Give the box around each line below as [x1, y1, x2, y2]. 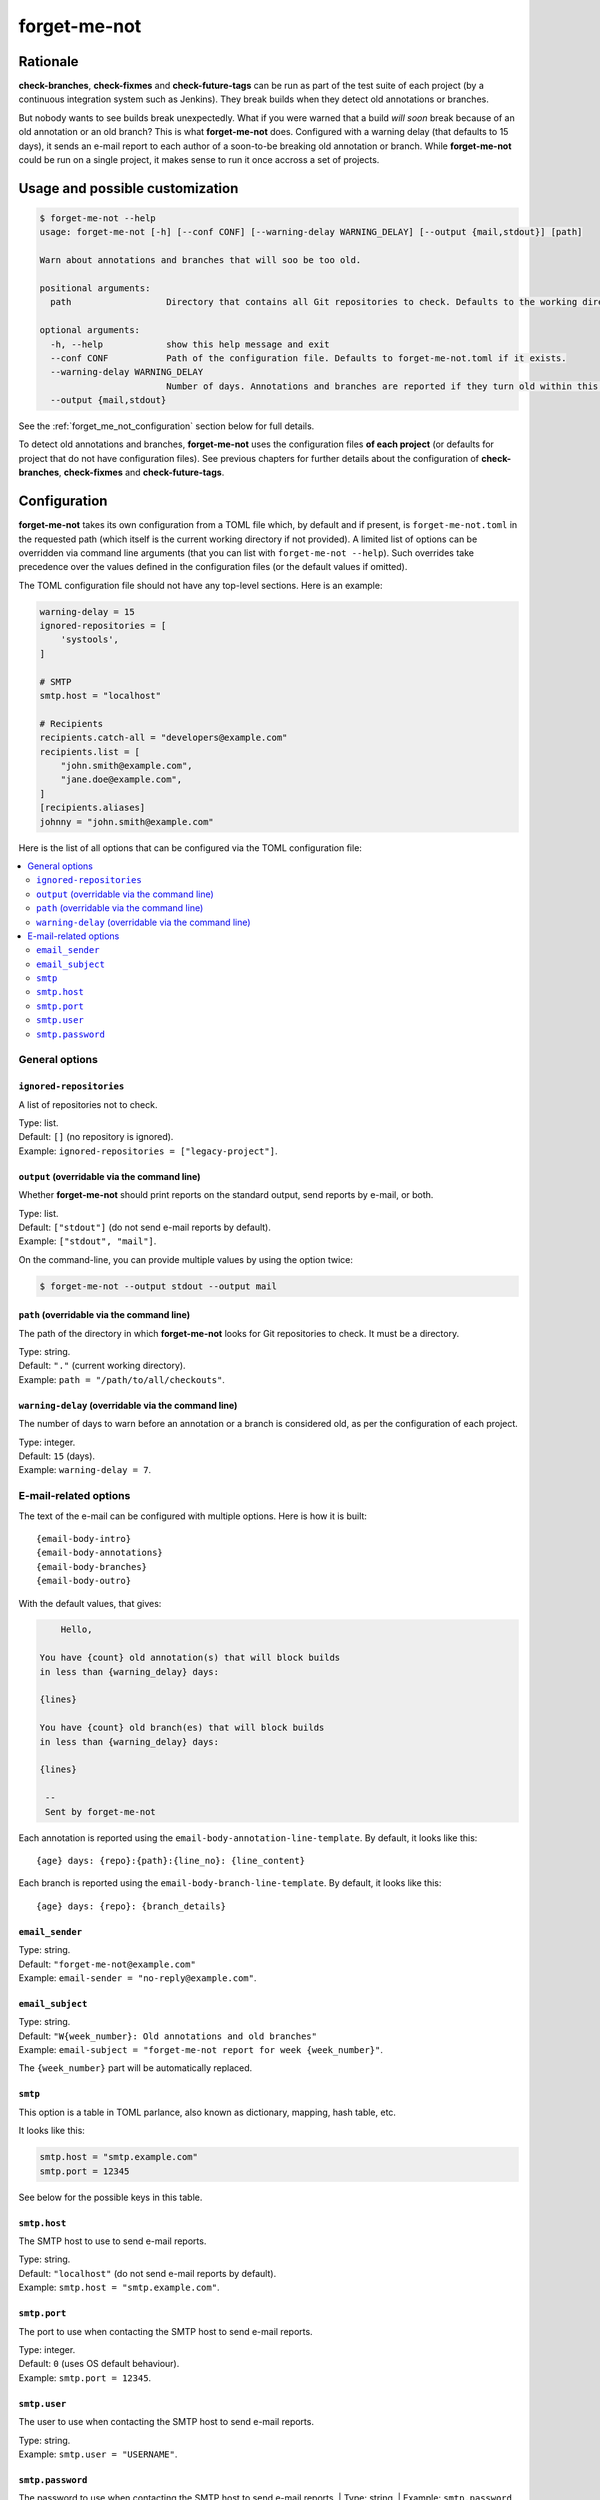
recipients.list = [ [39, 746, 140, 757]
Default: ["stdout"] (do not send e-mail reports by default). [18, 1221, 272, 1233]
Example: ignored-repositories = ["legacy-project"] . [18, 1145, 278, 1157]
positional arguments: [39, 282, 151, 294]
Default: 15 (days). [18, 1450, 95, 1462]
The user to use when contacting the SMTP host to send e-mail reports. [18, 2416, 315, 2428]
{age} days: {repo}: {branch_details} [36, 1900, 227, 1912]
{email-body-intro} [36, 1533, 132, 1544]
